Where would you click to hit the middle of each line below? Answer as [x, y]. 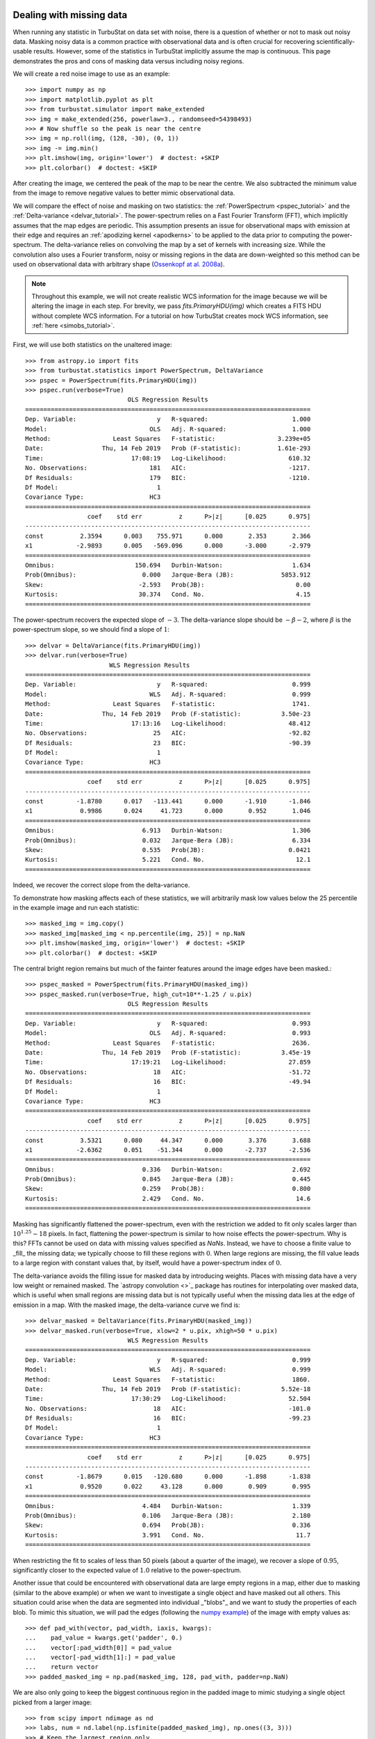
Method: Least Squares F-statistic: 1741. [168, 704]
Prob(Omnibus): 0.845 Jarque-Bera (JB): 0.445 [168, 1179]
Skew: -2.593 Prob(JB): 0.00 [168, 585]
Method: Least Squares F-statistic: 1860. [168, 1379]
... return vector [62, 1667]
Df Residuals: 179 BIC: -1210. [168, 478]
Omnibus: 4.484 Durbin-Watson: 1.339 [168, 1506]
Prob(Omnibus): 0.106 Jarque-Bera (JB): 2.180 [168, 1515]
